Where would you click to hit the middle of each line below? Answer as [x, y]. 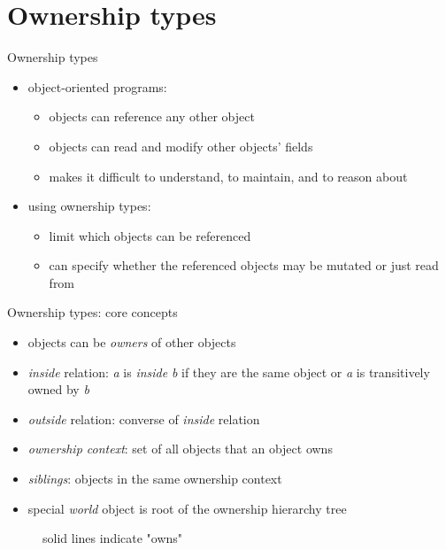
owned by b [58, 389]
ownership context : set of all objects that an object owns [180, 449]
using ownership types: [89, 206]
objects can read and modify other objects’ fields [181, 146]
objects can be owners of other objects [132, 342]
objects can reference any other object [152, 116]
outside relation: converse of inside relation [144, 418]
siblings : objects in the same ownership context [155, 479]
